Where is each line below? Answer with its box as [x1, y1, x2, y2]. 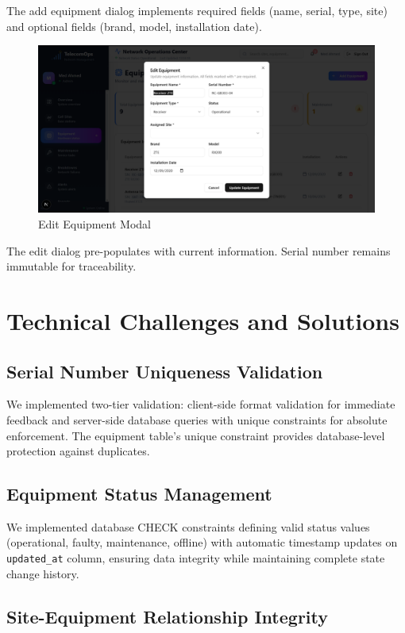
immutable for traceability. [6, 258, 137, 274]
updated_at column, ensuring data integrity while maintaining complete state [6, 550, 385, 566]
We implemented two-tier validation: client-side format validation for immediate [6, 396, 395, 412]
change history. [6, 565, 79, 581]
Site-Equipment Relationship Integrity [6, 604, 329, 628]
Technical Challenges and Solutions [6, 304, 399, 336]
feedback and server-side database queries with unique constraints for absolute [6, 411, 388, 428]
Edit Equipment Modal [38, 215, 151, 232]
